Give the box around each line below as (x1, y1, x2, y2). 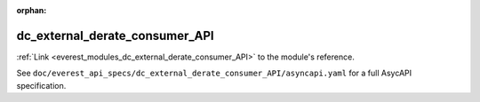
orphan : (16, 5, 47, 15)
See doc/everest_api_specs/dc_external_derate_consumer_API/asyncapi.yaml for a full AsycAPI (16, 67, 412, 79)
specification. (16, 80, 67, 90)
